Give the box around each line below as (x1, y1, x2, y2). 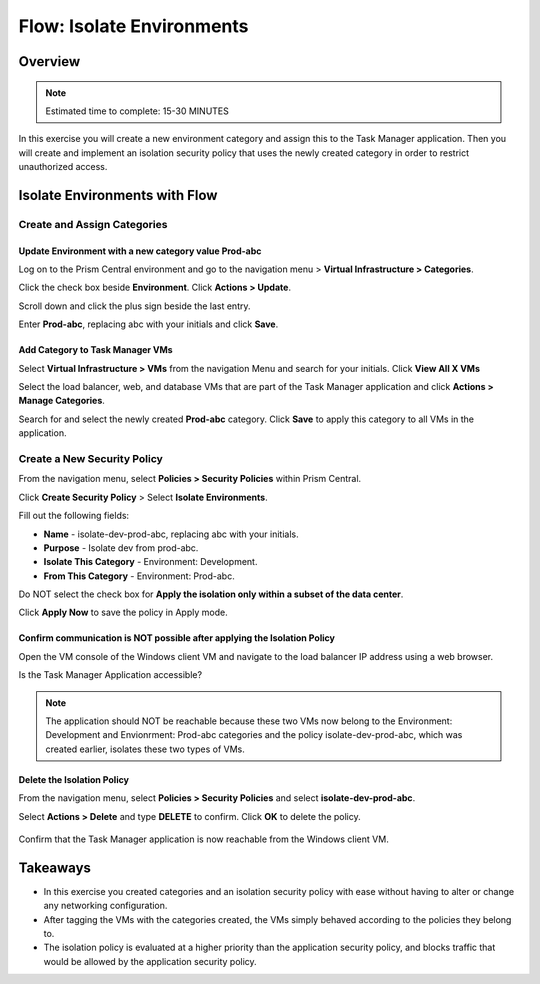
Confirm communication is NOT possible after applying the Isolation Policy (18, 632, 335, 644)
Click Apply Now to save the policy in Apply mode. (18, 606, 229, 619)
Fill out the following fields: (18, 510, 130, 522)
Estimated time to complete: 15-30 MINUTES (45, 105, 229, 117)
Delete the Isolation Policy (18, 773, 130, 785)
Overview (18, 53, 81, 70)
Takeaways (18, 859, 92, 876)
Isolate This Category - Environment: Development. (43, 556, 258, 568)
